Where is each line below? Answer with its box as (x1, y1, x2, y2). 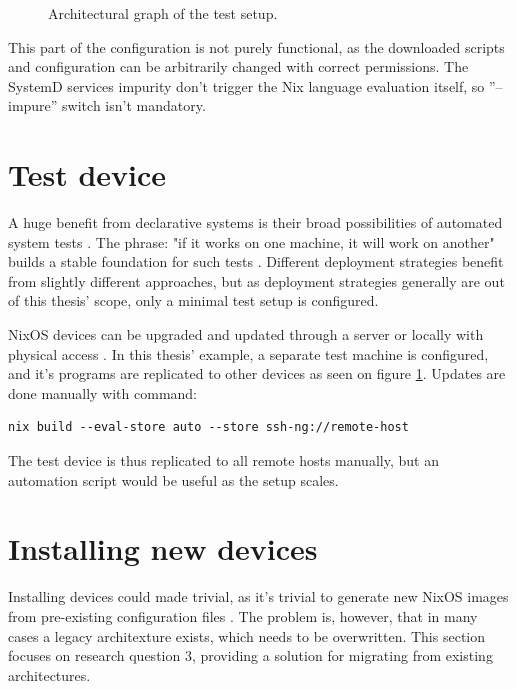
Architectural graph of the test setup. (48, 3, 278, 23)
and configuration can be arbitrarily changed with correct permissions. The (8, 56, 469, 77)
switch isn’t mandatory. (62, 95, 206, 116)
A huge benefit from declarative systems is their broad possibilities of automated (8, 212, 503, 233)
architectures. (8, 664, 91, 685)
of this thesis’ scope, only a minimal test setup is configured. (8, 290, 379, 311)
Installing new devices (8, 528, 318, 569)
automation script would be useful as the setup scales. (8, 469, 339, 490)
